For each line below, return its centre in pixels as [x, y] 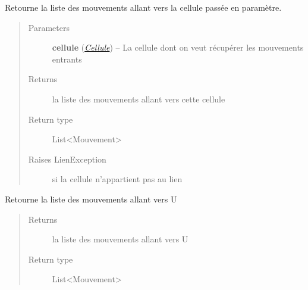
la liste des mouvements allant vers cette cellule [139, 99]
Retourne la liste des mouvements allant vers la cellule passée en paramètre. [143, 7]
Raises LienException [67, 159]
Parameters [49, 27]
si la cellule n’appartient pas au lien [117, 179]
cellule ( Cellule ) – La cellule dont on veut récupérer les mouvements [178, 47]
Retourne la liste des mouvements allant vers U [91, 199]
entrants [67, 59]
